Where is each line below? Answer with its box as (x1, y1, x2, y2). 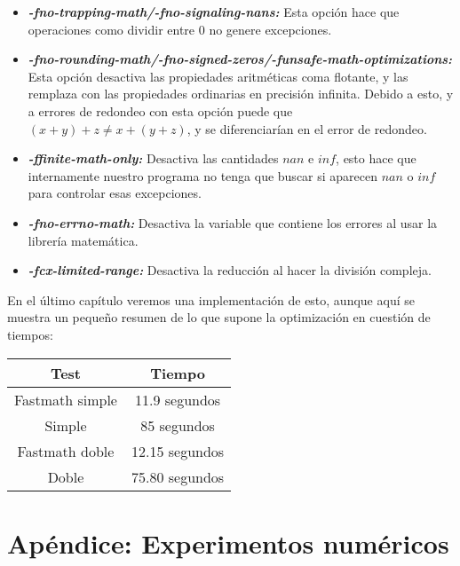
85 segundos (140, 414, 215, 436)
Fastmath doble (17, 440, 115, 461)
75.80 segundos (131, 466, 225, 487)
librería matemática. (28, 231, 139, 249)
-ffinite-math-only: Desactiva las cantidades (28, 149, 279, 168)
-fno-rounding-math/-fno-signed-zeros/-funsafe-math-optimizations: (28, 50, 453, 68)
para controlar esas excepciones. (28, 184, 202, 202)
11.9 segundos (134, 389, 221, 410)
